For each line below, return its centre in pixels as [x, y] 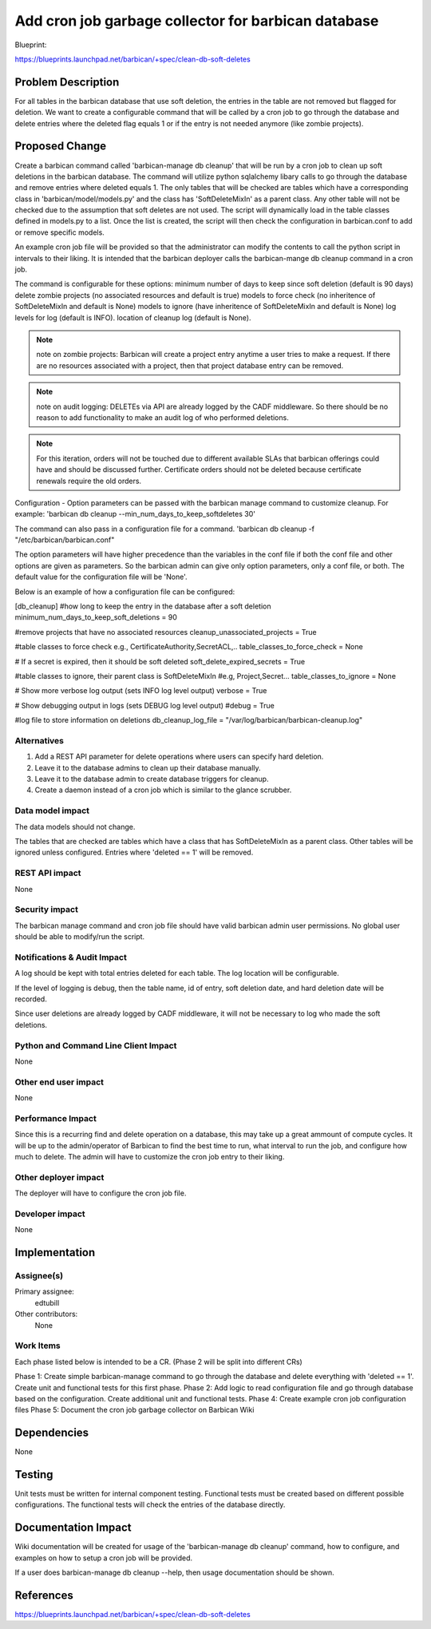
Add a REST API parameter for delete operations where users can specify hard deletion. [179, 757]
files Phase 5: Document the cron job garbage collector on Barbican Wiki [134, 1410]
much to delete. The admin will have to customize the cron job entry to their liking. [150, 1156]
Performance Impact [56, 1118]
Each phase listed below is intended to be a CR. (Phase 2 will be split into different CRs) [158, 1361]
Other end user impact [59, 1082]
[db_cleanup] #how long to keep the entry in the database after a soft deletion [143, 606]
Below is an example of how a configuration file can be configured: [125, 592]
